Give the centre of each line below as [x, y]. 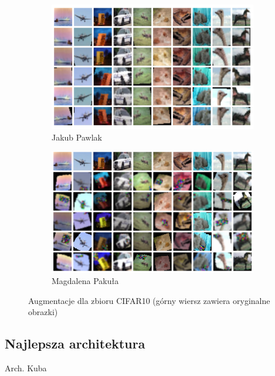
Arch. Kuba [26, 368]
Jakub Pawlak [77, 137]
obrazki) [43, 312]
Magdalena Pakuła [85, 281]
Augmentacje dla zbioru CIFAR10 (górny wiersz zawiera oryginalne [149, 300]
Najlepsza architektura [75, 343]
